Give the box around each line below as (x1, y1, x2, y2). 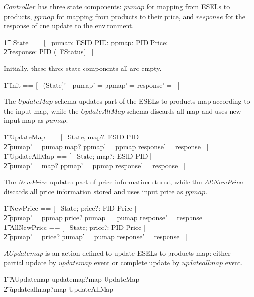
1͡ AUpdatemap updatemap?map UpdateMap (4, 274, 140, 284)
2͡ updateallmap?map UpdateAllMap (4, 283, 114, 294)
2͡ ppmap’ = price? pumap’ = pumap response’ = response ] (4, 231, 187, 242)
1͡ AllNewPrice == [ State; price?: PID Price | (4, 222, 146, 232)
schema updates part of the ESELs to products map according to (55, 96, 250, 106)
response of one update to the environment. (4, 21, 134, 31)
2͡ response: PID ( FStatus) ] (4, 46, 94, 57)
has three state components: (38, 1, 122, 11)
